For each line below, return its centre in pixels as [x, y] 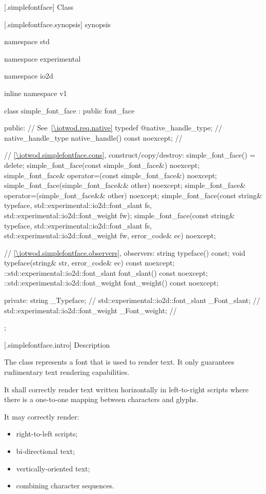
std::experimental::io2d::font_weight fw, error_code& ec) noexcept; [110, 235]
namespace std [27, 41]
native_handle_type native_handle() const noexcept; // [93, 137]
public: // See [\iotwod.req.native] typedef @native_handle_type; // [113, 128]
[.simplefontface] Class [39, 7]
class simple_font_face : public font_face [69, 110]
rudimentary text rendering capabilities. [67, 372]
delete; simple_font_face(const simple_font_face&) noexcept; [102, 165]
